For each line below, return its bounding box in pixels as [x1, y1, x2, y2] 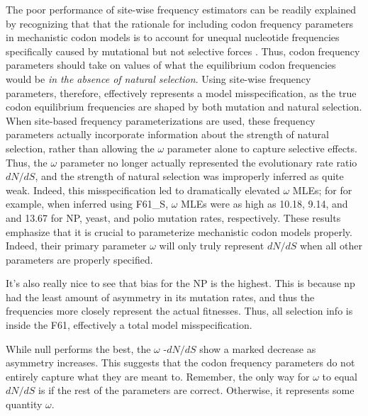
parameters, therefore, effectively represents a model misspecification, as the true [6, 85, 357, 100]
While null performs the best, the [6, 341, 151, 356]
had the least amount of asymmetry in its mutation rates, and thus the [6, 289, 315, 304]
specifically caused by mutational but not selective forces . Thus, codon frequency [6, 43, 360, 58]
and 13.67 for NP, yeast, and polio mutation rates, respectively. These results [6, 210, 341, 225]
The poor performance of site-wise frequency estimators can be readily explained [6, 2, 357, 16]
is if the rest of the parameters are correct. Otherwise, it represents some [38, 383, 355, 398]
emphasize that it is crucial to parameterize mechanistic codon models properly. [6, 224, 352, 239]
